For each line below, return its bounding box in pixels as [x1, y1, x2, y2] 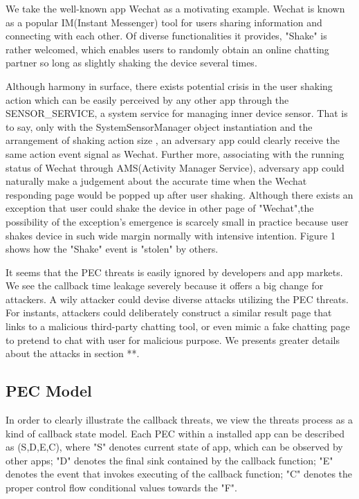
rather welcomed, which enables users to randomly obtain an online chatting [6, 42, 329, 56]
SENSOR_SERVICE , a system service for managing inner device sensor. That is [6, 106, 348, 120]
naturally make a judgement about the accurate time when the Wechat [6, 174, 307, 188]
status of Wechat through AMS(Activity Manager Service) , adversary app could [6, 160, 344, 174]
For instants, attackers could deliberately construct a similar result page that [6, 305, 332, 320]
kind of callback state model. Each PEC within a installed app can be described [6, 426, 345, 440]
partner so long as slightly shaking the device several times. [6, 55, 257, 70]
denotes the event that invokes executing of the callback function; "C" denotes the [6, 466, 353, 481]
